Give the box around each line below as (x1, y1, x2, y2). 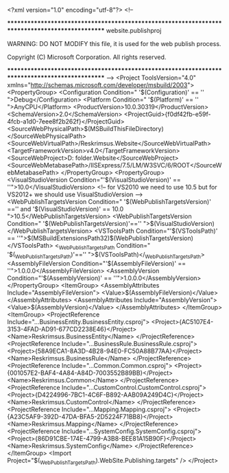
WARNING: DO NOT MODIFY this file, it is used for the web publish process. (7, 40, 221, 47)
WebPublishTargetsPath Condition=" (58, 242, 151, 251)
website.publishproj (106, 27, 162, 34)
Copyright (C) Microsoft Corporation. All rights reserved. (7, 53, 167, 61)
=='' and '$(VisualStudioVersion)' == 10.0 (7, 205, 124, 213)
